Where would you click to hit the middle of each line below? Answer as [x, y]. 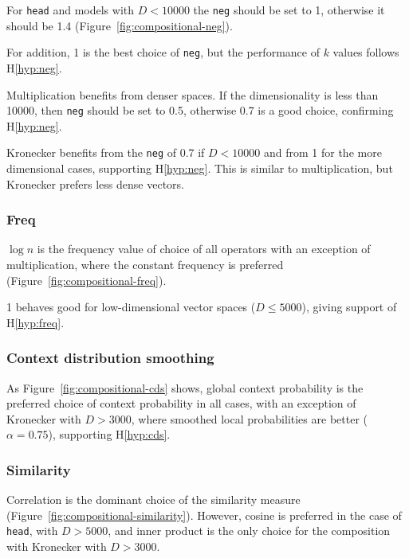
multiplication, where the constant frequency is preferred [145, 264]
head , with [32, 531]
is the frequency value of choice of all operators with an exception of [204, 249]
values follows [366, 52]
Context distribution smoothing [110, 358]
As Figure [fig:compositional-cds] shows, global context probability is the [185, 387]
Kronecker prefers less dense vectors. [95, 183]
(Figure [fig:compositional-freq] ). [87, 280]
